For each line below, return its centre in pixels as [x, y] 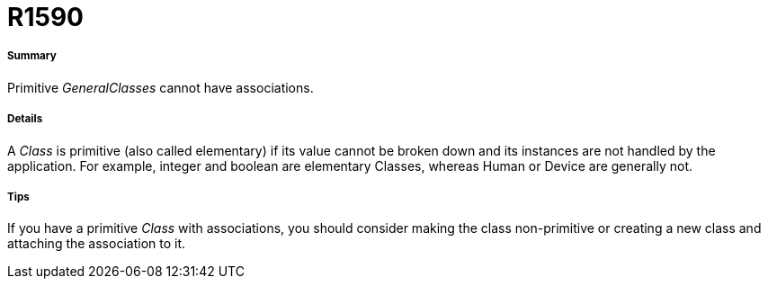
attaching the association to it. [97, 244]
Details [25, 119]
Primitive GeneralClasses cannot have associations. [161, 87]
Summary [32, 56]
